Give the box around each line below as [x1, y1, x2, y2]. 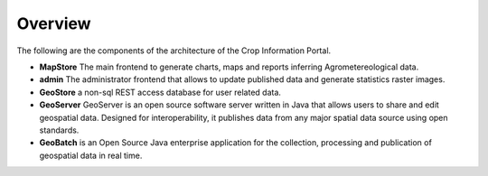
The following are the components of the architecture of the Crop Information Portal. [16, 45, 332, 56]
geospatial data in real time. [39, 150, 143, 161]
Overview [16, 14, 91, 33]
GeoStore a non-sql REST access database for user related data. [39, 87, 282, 97]
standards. [39, 125, 80, 135]
